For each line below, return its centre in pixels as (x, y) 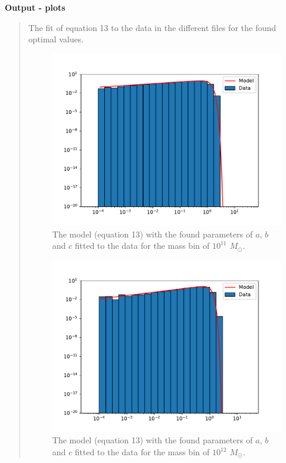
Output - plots (35, 7)
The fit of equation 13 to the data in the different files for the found (152, 27)
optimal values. (56, 39)
